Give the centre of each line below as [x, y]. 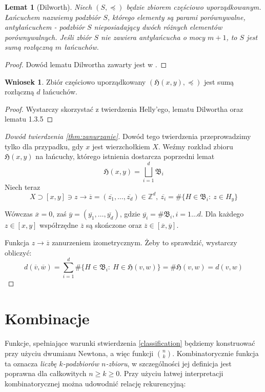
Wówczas [19, 214]
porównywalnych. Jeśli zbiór [48, 37]
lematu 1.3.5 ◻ [29, 119]
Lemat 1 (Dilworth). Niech [48, 7]
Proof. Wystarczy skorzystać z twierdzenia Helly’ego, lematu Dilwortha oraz [124, 109]
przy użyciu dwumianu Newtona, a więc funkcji [79, 353]
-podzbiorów [81, 363]
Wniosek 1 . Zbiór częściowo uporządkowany [75, 81]
